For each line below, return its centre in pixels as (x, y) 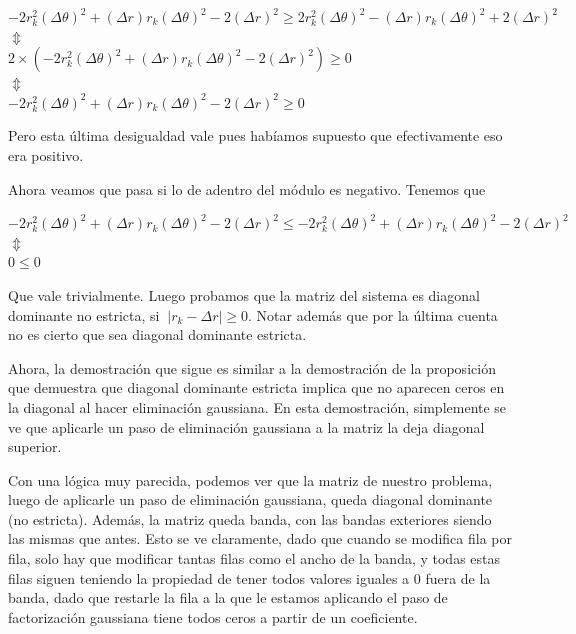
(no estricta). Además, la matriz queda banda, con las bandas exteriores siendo (250, 518)
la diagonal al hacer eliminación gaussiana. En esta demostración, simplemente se (257, 406)
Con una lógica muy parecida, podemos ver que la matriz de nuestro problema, (250, 479)
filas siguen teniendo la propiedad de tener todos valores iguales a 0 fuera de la (249, 577)
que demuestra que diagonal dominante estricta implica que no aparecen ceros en (256, 387)
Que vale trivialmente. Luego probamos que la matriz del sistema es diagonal (244, 294)
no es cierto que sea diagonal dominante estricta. (157, 334)
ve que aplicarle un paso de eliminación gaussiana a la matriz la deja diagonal (246, 426)
